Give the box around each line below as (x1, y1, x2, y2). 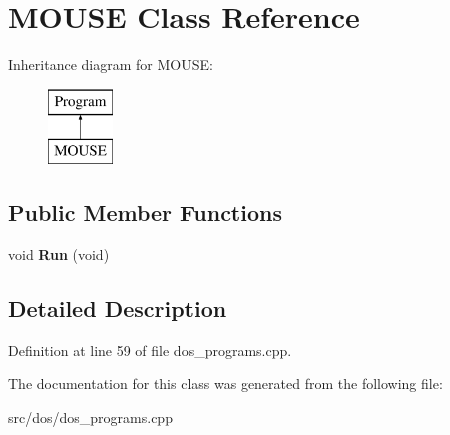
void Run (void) (8, 244, 110, 265)
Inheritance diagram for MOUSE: (8, 54, 213, 75)
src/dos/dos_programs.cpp (8, 407, 173, 428)
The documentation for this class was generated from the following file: (8, 373, 443, 394)
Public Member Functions (8, 197, 282, 228)
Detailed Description (8, 293, 227, 324)
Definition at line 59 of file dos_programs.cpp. (8, 339, 292, 360)
